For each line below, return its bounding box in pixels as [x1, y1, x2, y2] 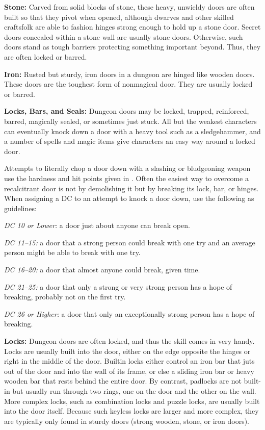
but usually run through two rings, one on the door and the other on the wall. [12, 386, 256, 396]
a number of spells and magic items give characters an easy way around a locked [4, 136, 255, 146]
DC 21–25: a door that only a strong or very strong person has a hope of [4, 281, 232, 292]
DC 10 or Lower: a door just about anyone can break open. [4, 220, 190, 231]
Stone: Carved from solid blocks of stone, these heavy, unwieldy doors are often [4, 2, 255, 12]
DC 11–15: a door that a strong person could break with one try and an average [4, 237, 255, 247]
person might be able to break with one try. [4, 247, 141, 258]
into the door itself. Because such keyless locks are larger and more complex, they [4, 406, 259, 416]
